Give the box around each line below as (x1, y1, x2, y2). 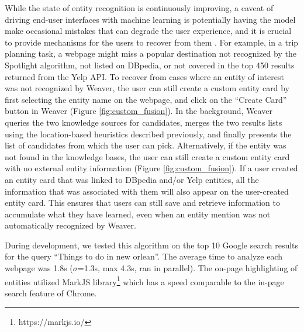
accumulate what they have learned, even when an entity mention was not (5, 207, 271, 220)
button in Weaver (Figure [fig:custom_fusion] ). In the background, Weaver (5, 105, 272, 117)
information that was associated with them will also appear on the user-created (5, 185, 289, 197)
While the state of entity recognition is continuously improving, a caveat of (5, 2, 274, 13)
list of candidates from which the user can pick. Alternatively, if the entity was (5, 139, 286, 151)
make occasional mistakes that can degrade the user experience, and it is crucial (5, 25, 292, 37)
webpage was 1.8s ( (5, 262, 73, 274)
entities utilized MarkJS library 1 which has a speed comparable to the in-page (5, 274, 284, 288)
